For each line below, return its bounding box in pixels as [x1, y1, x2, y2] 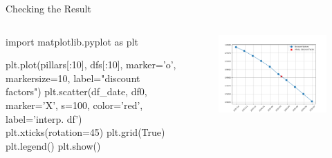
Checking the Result [6, 1, 91, 15]
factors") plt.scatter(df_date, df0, [6, 84, 147, 99]
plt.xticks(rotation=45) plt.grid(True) [6, 125, 165, 139]
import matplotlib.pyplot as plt [6, 34, 138, 48]
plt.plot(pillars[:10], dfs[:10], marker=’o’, [6, 57, 176, 72]
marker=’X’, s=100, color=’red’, [6, 97, 143, 112]
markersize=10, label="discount [6, 70, 140, 85]
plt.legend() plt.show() [6, 138, 101, 152]
